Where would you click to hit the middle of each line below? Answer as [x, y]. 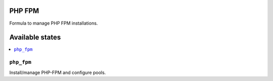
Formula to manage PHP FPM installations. [54, 23]
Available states [35, 37]
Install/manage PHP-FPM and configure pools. [58, 72]
